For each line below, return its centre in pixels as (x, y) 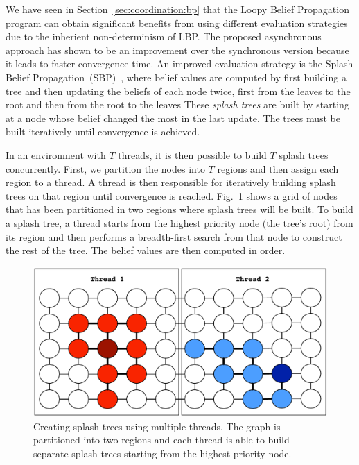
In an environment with (56, 154)
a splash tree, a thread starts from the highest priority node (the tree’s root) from (179, 222)
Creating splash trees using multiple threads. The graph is (157, 426)
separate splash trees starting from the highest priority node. (163, 453)
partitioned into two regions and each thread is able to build (161, 440)
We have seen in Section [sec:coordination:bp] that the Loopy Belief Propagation (177, 9)
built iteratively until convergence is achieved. (103, 132)
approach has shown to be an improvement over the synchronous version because (177, 50)
